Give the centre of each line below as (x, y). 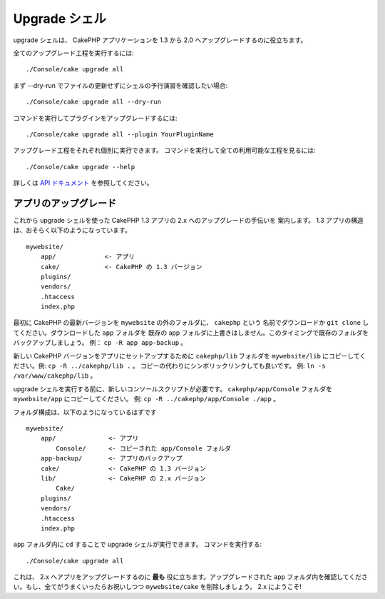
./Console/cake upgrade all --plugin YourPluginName (120, 134)
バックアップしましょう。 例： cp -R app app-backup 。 (100, 343)
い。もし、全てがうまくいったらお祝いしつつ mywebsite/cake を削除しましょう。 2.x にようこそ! (158, 587)
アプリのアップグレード (65, 203)
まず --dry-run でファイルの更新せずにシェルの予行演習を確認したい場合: (120, 85)
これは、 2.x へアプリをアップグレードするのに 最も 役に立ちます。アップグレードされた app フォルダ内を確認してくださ (190, 577)
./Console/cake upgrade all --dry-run (94, 102)
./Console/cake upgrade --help (81, 167)
